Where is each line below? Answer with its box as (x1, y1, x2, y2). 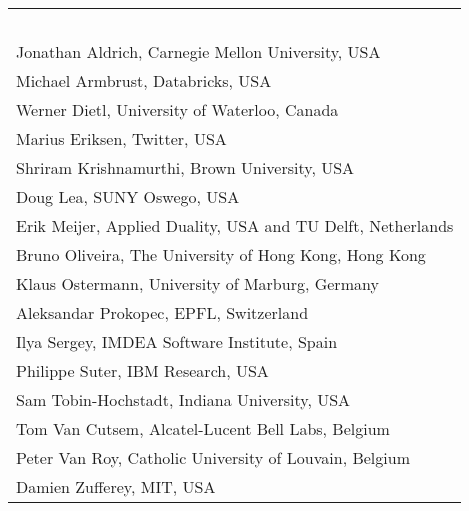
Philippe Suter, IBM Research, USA (16, 359, 269, 382)
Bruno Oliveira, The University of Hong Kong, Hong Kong (16, 243, 426, 266)
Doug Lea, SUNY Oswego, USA (16, 185, 240, 208)
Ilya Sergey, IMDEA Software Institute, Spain (16, 330, 338, 353)
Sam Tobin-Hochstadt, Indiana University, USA (16, 388, 351, 411)
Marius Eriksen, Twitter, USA (16, 127, 227, 150)
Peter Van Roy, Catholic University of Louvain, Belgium (16, 446, 410, 469)
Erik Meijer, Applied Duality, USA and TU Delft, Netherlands (16, 214, 454, 237)
